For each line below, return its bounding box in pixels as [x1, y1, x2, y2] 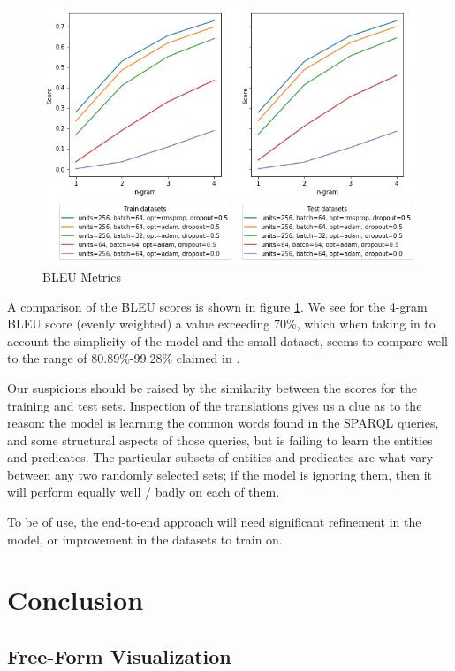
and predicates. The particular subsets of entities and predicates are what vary [7, 448, 434, 467]
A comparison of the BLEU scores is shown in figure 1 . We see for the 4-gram [7, 297, 428, 315]
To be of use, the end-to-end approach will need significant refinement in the [7, 513, 421, 531]
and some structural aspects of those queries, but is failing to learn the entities [7, 430, 433, 449]
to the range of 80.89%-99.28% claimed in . [7, 349, 240, 367]
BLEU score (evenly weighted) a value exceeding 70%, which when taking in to [7, 314, 436, 333]
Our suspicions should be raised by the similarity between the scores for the [7, 378, 417, 397]
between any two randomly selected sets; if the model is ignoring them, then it [7, 465, 433, 483]
